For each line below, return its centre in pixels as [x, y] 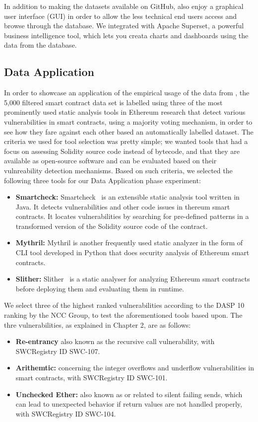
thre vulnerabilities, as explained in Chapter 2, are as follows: [97, 324]
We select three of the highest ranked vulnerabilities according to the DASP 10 [124, 305]
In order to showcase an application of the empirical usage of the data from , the [127, 93]
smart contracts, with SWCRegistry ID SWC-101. [92, 378]
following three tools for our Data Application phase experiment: [102, 180]
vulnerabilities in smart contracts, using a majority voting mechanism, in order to [128, 121]
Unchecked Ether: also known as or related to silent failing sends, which [129, 394]
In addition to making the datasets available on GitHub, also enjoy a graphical [124, 6]
